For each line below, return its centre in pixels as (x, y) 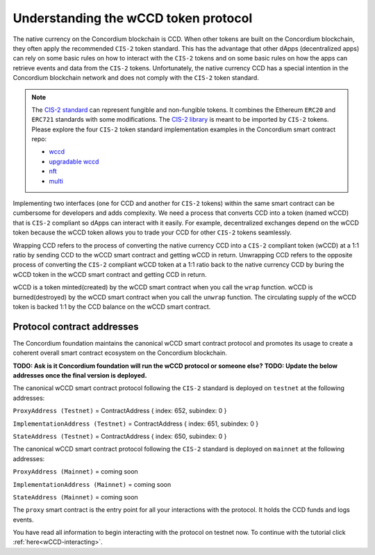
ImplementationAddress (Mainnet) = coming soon (92, 484)
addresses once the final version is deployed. (80, 375)
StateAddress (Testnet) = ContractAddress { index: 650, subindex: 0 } (120, 436)
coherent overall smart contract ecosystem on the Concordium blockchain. (120, 353)
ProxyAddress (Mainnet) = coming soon (75, 472)
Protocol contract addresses (76, 327)
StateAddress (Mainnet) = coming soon (75, 497)
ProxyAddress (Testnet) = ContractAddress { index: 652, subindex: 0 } (120, 411)
